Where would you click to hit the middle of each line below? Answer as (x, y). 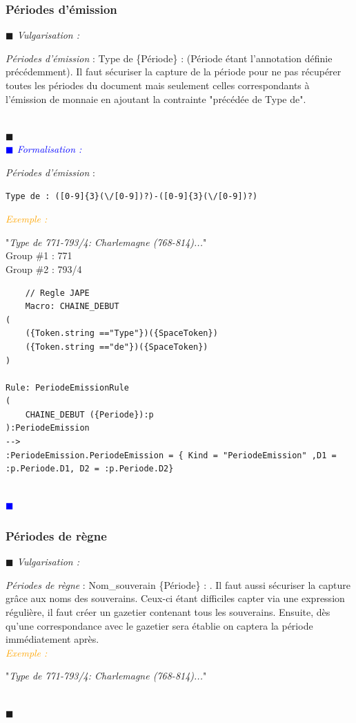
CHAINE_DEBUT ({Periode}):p (89, 414)
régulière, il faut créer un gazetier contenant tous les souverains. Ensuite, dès (168, 612)
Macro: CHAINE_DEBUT (72, 307)
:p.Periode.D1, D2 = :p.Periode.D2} (90, 469)
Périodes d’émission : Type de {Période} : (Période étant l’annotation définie (169, 58)
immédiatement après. (52, 639)
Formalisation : (49, 149)
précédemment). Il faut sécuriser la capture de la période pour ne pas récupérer (174, 72)
